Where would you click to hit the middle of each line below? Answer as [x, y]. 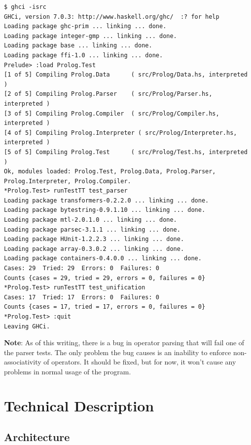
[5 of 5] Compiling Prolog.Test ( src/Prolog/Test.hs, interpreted [126, 152]
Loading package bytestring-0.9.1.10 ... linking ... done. [105, 210]
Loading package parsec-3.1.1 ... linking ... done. [92, 229]
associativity [23, 362]
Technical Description [79, 405]
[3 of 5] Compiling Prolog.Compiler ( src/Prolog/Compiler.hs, [112, 113]
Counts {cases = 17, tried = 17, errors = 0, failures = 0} [105, 307]
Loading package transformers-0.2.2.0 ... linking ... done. [107, 200]
